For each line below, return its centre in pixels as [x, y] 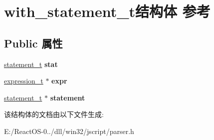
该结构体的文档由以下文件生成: [54, 114]
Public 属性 [33, 43]
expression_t [24, 81]
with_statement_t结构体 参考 [107, 11]
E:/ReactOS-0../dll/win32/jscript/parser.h [69, 131]
